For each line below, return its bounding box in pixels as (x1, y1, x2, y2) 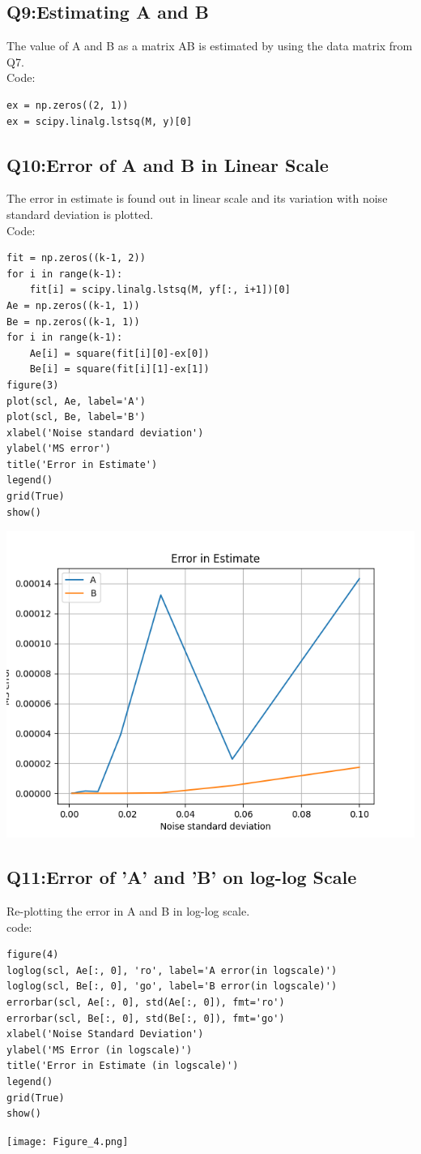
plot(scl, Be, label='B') (6, 411, 146, 423)
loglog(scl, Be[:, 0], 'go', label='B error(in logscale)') (6, 980, 338, 993)
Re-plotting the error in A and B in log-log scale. (6, 903, 250, 920)
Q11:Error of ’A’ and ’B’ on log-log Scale (6, 864, 357, 890)
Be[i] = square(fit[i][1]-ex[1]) (29, 363, 210, 375)
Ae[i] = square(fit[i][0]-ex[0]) (29, 347, 210, 359)
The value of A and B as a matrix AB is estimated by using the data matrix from (6, 37, 413, 54)
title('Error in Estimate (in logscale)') (6, 1060, 239, 1072)
